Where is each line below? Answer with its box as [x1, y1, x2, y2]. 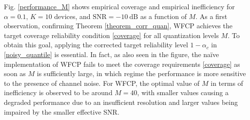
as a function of [140, 11, 187, 21]
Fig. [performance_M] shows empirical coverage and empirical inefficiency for [4, 1, 235, 11]
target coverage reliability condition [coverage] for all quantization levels [4, 30, 219, 40]
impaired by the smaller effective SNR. [4, 106, 119, 117]
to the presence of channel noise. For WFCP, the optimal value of [4, 78, 200, 88]
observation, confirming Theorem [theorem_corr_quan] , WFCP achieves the [4, 20, 233, 31]
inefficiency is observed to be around [4, 87, 113, 98]
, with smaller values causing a [137, 87, 229, 98]
